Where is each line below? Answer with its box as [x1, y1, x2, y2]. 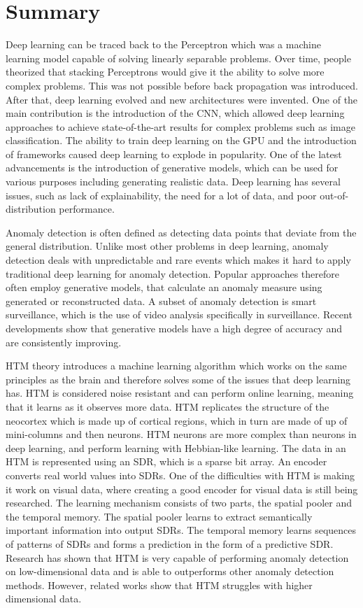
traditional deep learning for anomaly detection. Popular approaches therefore [6, 266, 339, 281]
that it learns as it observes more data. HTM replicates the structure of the [6, 399, 329, 413]
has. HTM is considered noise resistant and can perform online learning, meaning [6, 386, 354, 400]
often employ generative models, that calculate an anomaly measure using [6, 280, 322, 295]
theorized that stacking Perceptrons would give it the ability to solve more [6, 64, 325, 79]
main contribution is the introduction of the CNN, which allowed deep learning [6, 106, 345, 120]
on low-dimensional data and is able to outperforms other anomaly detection [6, 564, 334, 579]
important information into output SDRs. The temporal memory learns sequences [6, 523, 357, 537]
